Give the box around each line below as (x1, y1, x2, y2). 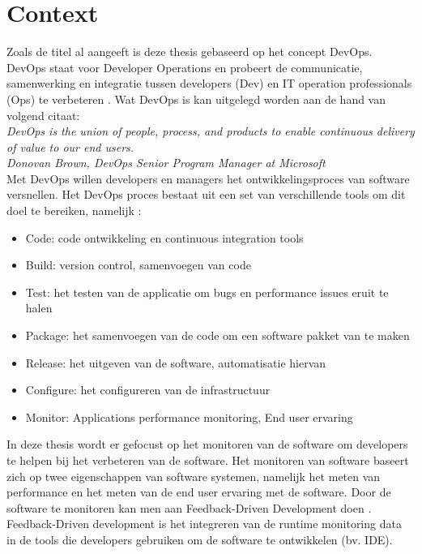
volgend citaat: (6, 106, 80, 123)
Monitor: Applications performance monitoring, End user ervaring (25, 408, 353, 425)
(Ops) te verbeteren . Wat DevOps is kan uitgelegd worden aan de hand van (6, 90, 386, 107)
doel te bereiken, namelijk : (6, 202, 142, 219)
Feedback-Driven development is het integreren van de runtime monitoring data (6, 515, 402, 532)
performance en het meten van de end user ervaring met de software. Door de (6, 483, 391, 500)
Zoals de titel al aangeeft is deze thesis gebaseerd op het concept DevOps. (6, 43, 373, 60)
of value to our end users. (6, 138, 134, 155)
